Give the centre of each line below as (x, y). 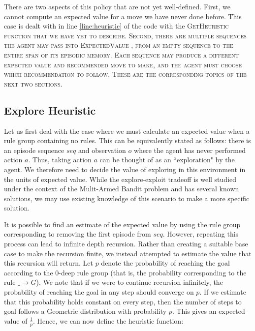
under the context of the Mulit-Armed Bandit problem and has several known (122, 189)
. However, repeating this (201, 234)
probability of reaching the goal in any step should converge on (99, 292)
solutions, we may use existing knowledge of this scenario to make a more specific (127, 198)
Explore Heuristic (50, 110)
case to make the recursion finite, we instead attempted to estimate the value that (128, 253)
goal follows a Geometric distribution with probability (85, 311)
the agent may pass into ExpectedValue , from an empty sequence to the (119, 45)
